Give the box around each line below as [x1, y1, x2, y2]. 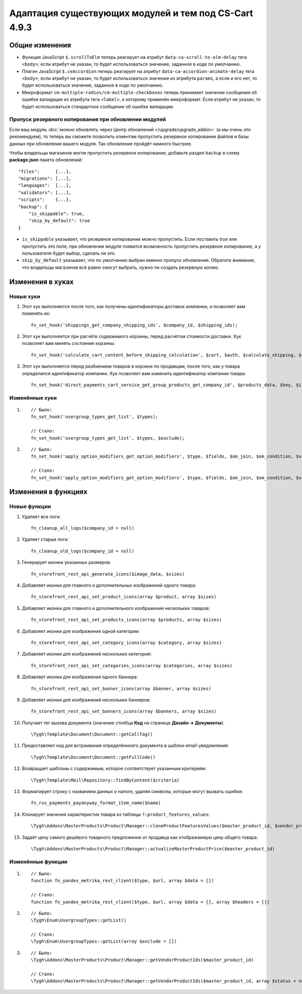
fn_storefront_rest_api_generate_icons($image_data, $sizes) [31, 571, 185, 577]
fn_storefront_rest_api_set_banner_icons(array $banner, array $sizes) [31, 685, 211, 691]
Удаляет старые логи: [22, 536, 69, 542]
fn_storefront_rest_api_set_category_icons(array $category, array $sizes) [31, 640, 222, 646]
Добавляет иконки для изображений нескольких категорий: [22, 651, 152, 657]
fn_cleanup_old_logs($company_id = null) [31, 548, 134, 554]
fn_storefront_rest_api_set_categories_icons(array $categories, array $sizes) [31, 663, 233, 668]
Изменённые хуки [9, 394, 57, 401]
